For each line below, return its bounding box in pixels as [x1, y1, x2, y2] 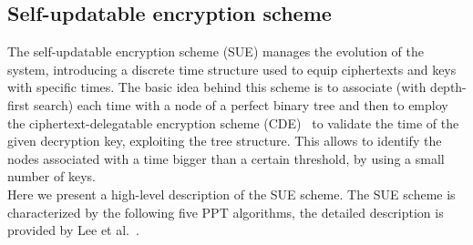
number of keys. [7, 167, 96, 186]
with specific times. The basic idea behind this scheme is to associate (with [7, 77, 427, 97]
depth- [430, 77, 467, 97]
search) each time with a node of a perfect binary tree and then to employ [33, 95, 448, 114]
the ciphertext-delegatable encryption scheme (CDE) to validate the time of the [7, 113, 459, 132]
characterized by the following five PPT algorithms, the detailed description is [7, 202, 444, 221]
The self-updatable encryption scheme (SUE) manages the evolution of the [7, 42, 425, 61]
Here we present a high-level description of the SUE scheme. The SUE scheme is [7, 184, 456, 203]
